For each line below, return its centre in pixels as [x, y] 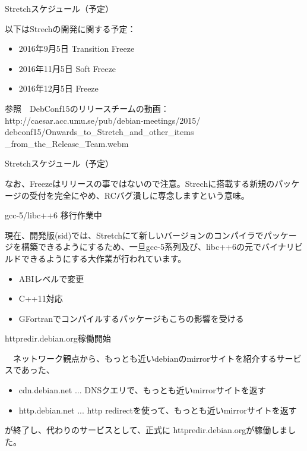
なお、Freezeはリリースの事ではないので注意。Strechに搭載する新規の [140, 183]
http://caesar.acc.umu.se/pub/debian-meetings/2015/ [103, 120]
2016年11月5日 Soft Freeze [67, 68]
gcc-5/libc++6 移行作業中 [53, 215]
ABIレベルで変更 [51, 278]
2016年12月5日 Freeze [58, 88]
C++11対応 [41, 298]
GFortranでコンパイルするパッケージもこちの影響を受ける [131, 318]
